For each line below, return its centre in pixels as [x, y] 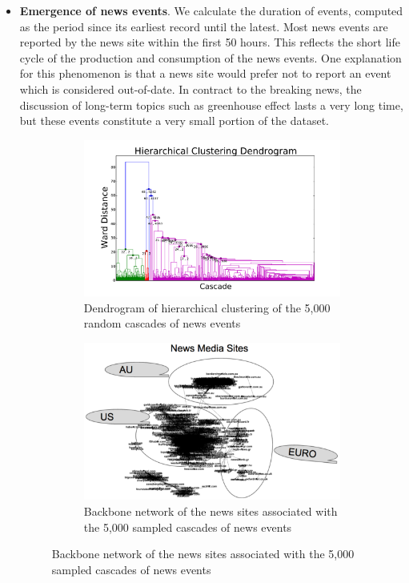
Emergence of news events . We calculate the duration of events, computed [211, 10]
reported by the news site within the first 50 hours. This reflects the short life [210, 42]
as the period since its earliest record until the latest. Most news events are [204, 26]
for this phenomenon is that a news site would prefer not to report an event [205, 73]
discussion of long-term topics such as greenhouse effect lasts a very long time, [211, 105]
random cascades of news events [162, 323]
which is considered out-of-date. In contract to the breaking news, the [190, 88]
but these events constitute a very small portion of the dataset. [174, 121]
